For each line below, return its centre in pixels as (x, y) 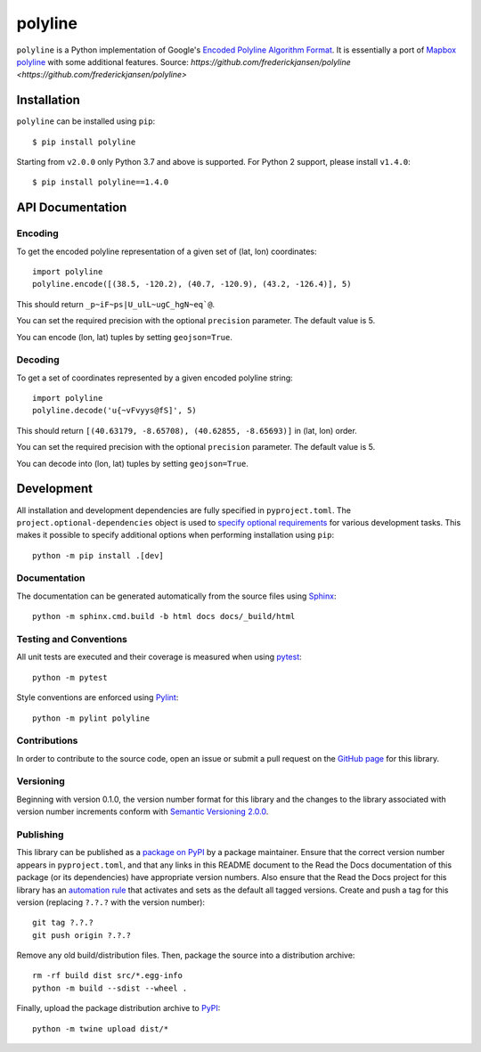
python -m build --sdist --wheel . (110, 988)
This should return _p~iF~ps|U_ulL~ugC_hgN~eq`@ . (116, 304)
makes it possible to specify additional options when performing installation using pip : (175, 535)
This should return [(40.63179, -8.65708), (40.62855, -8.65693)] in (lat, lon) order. (187, 430)
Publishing (40, 835)
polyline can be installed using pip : (86, 121)
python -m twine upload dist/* (101, 1028)
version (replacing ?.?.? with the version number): (110, 902)
